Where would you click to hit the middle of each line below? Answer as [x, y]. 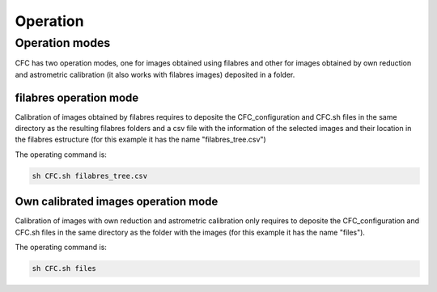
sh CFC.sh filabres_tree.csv [90, 176]
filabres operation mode [77, 97]
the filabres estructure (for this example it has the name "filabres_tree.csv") [140, 140]
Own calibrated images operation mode [117, 202]
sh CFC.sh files [64, 269]
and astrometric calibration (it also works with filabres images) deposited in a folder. [155, 74]
